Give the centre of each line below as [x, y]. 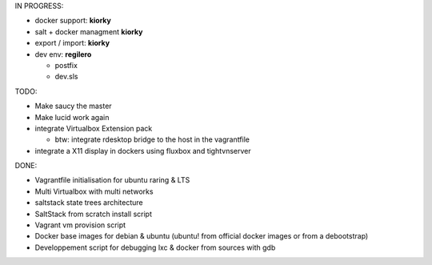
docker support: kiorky [73, 21]
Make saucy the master [73, 106]
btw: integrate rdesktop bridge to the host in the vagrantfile [152, 139]
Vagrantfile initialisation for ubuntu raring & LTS [112, 180]
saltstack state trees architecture [89, 203]
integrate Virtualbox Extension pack [94, 128]
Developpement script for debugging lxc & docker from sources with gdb [155, 247]
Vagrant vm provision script [80, 225]
